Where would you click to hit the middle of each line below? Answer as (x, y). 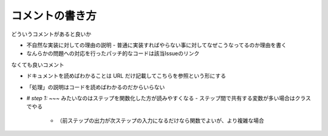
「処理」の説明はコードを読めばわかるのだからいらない (96, 87)
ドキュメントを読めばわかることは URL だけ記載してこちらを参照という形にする (126, 76)
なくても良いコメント (38, 64)
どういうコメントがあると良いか (51, 34)
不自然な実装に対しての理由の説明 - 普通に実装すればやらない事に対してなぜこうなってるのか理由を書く (156, 45)
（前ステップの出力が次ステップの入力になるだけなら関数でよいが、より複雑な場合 (160, 120)
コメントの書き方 (54, 16)
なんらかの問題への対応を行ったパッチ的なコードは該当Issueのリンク (113, 53)
